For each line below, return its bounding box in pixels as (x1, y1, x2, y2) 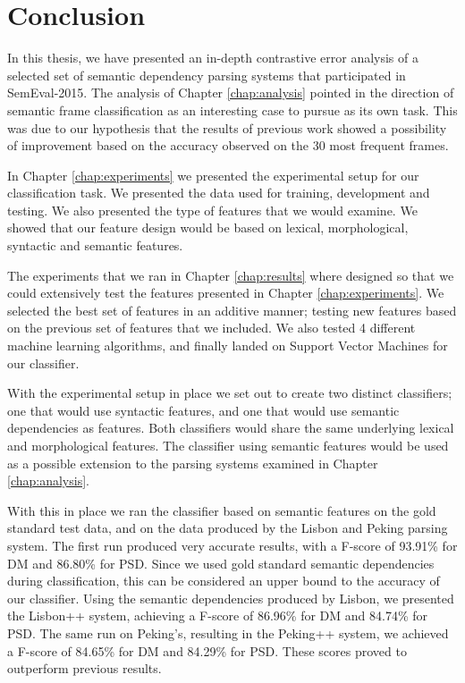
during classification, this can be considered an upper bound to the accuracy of (7, 571, 440, 590)
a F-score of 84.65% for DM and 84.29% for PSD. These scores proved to (7, 641, 407, 660)
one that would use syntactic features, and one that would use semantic (7, 401, 400, 419)
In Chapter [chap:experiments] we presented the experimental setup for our (7, 165, 419, 184)
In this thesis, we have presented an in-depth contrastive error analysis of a (7, 48, 418, 67)
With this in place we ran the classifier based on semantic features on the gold (7, 501, 436, 519)
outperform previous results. (7, 659, 162, 678)
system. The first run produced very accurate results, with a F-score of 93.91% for (7, 535, 458, 554)
